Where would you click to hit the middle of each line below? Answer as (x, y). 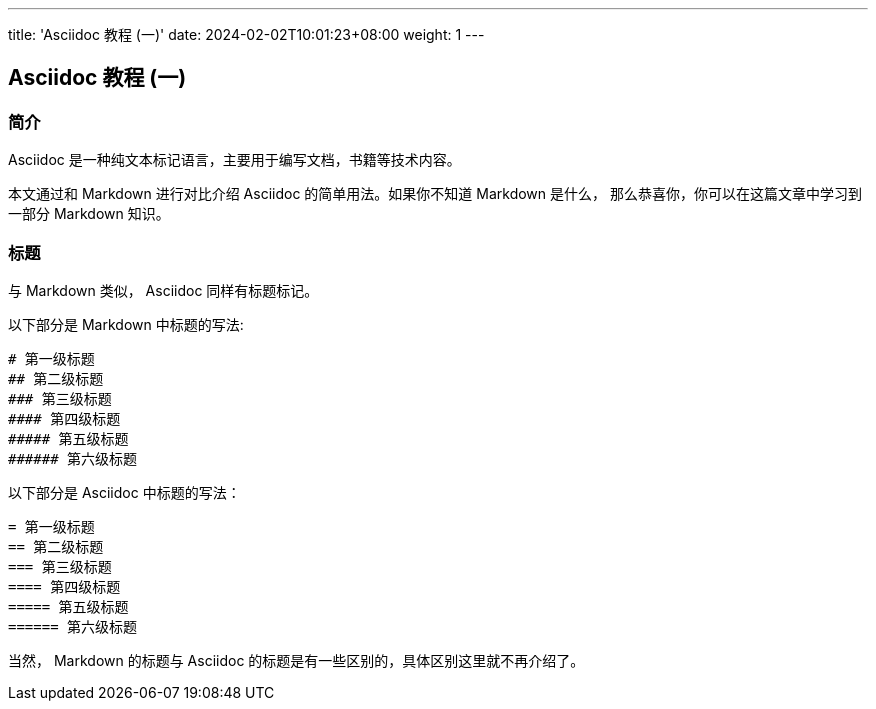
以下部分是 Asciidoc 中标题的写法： (124, 492)
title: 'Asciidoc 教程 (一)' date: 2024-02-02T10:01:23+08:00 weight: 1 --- (246, 34)
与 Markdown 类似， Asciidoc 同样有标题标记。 (163, 290)
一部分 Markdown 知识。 (89, 214)
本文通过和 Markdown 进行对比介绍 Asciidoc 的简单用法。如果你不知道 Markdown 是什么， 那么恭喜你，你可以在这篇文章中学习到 (435, 194)
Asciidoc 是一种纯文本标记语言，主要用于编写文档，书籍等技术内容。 (234, 160)
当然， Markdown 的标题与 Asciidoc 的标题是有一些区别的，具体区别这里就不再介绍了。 (296, 660)
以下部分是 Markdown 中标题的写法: (126, 324)
